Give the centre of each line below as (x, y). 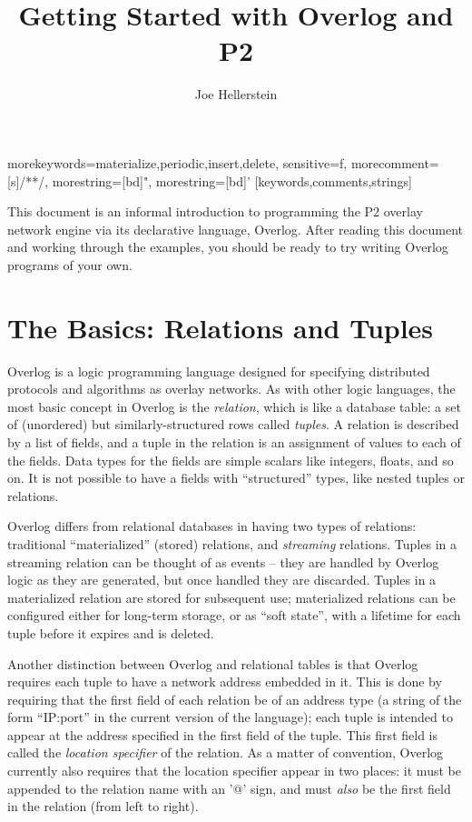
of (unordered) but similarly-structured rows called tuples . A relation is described (233, 424)
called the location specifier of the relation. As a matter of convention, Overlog (226, 752)
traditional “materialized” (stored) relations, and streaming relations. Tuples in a (232, 543)
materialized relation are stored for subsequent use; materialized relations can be (231, 597)
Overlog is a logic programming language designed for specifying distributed (219, 371)
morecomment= (395, 162)
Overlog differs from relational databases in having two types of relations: (212, 526)
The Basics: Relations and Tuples (221, 327)
